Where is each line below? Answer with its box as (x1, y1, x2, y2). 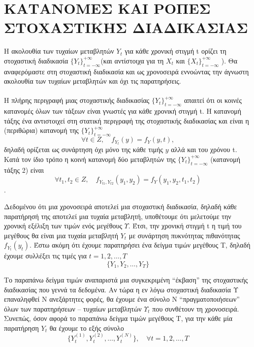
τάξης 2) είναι (4, 164, 44, 175)
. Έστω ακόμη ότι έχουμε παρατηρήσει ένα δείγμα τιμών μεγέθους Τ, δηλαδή (30, 240, 251, 250)
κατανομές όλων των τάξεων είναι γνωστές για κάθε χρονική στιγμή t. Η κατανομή (4, 106, 241, 116)
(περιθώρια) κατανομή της (4, 125, 79, 135)
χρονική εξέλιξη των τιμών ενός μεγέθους (4, 221, 122, 231)
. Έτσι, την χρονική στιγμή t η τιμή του (128, 221, 242, 231)
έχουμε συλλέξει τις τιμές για (4, 251, 87, 261)
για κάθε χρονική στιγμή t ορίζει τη (125, 46, 226, 56)
